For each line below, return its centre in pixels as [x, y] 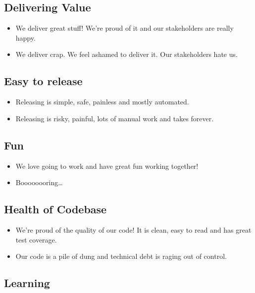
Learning [27, 283]
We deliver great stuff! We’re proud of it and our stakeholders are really [125, 28]
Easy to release [43, 81]
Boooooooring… [39, 182]
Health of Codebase [55, 209]
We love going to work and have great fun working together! [107, 166]
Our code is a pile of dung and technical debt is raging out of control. [121, 256]
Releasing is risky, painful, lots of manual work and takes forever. [115, 118]
